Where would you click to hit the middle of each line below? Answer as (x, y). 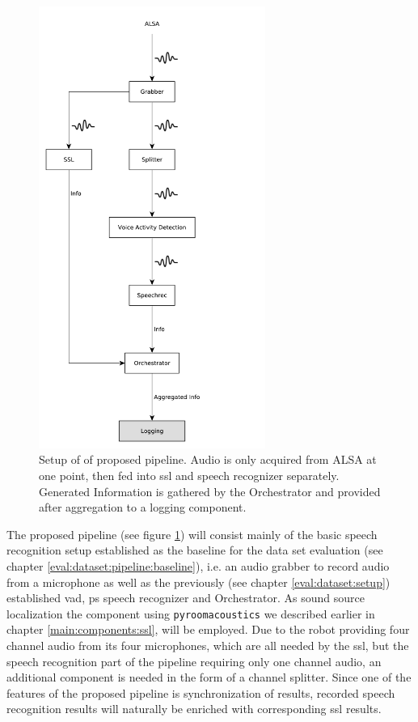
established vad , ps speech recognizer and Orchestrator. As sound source (186, 598)
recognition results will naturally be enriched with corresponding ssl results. (194, 709)
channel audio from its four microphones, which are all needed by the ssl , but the (208, 645)
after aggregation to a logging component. (143, 507)
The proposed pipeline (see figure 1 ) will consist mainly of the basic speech (192, 534)
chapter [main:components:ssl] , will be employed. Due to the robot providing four (208, 629)
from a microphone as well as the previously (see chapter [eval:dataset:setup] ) (198, 582)
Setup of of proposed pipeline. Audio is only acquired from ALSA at (208, 459)
